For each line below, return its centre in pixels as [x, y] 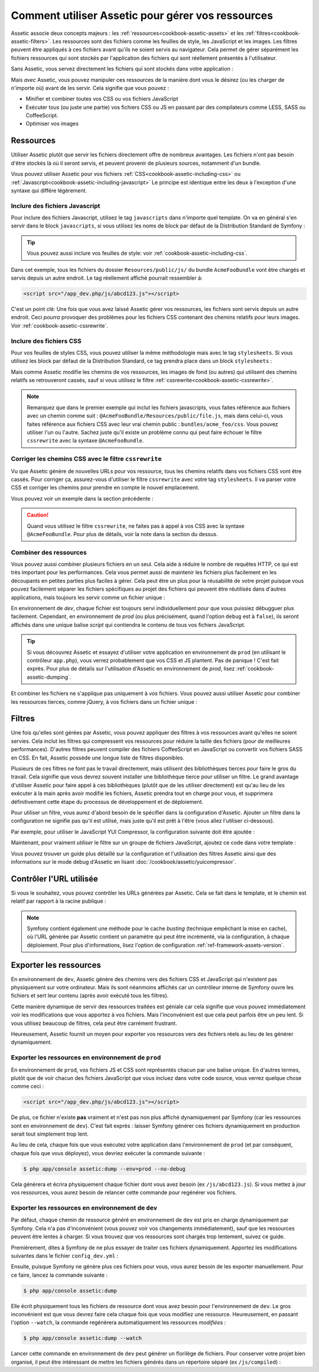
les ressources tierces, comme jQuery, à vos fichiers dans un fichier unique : [104, 701]
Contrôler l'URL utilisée [55, 879]
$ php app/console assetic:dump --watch [82, 1338]
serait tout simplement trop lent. [50, 1134]
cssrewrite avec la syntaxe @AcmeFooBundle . [85, 441]
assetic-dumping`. [49, 677]
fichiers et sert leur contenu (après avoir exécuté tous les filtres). [90, 996]
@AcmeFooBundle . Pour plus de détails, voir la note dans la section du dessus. [122, 534]
